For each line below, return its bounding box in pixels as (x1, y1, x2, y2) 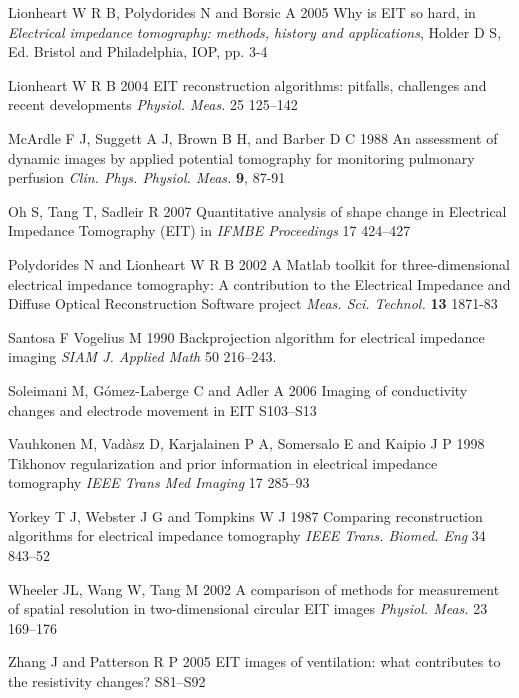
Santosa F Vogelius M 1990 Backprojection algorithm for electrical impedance (8, 326, 485, 347)
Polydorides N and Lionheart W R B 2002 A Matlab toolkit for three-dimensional (8, 253, 511, 274)
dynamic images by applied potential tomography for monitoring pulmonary (8, 147, 475, 168)
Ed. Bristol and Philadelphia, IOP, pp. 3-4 (8, 41, 268, 62)
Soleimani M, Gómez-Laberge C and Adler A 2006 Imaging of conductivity (8, 379, 468, 400)
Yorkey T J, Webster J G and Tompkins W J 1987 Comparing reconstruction (8, 505, 483, 526)
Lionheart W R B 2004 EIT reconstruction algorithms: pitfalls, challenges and (8, 74, 487, 95)
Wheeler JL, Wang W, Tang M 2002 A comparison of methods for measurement (8, 578, 500, 599)
